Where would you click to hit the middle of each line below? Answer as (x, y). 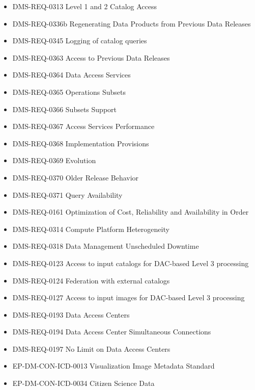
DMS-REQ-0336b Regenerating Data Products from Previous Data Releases (132, 23)
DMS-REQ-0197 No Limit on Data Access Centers (91, 348)
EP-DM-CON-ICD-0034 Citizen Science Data (83, 383)
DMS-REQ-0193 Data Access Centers (71, 314)
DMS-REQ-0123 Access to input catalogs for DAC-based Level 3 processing (131, 263)
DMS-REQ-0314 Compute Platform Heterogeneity (91, 229)
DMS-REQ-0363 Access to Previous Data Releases (91, 57)
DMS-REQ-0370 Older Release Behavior (76, 177)
